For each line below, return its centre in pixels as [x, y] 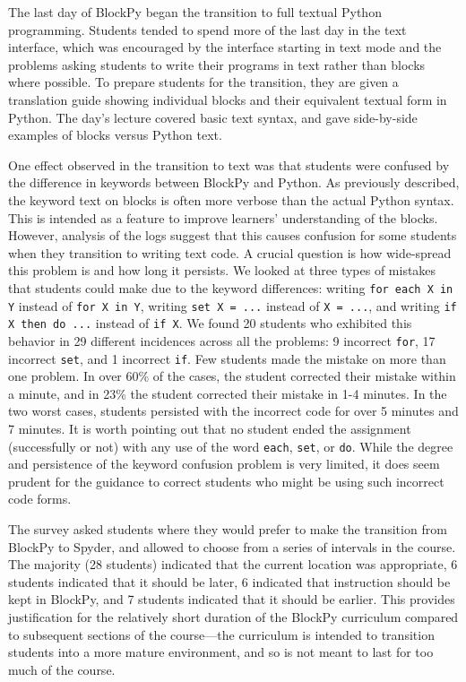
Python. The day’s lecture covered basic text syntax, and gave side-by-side [213, 117]
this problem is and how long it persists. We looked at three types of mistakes [222, 270]
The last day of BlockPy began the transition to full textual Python [195, 12]
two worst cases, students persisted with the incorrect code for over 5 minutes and [233, 411]
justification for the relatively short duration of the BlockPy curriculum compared [233, 616]
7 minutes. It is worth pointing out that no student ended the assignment [210, 428]
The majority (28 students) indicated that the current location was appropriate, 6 [233, 564]
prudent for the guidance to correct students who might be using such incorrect [226, 481]
